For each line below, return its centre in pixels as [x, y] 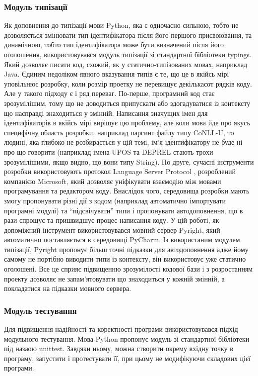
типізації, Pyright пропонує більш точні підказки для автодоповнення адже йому [126, 249]
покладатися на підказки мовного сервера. [68, 288]
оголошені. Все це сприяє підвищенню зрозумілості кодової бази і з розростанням [129, 269]
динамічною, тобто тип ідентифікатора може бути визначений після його [114, 45]
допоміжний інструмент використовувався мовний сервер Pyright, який [112, 230]
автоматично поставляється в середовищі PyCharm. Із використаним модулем [122, 239]
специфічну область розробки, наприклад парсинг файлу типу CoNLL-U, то [119, 132]
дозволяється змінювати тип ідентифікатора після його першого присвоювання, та [128, 35]
